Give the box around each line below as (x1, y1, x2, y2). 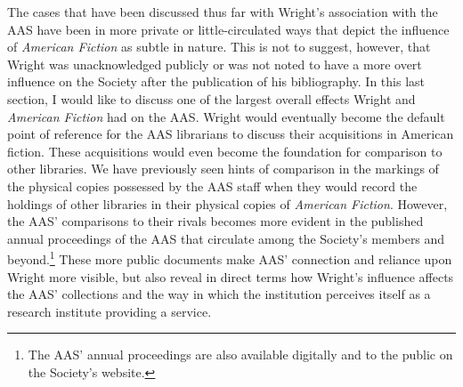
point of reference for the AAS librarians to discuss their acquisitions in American (7, 125, 454, 143)
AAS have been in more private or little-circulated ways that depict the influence (7, 20, 450, 38)
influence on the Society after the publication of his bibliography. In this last (7, 72, 425, 91)
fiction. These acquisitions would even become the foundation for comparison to (7, 141, 443, 160)
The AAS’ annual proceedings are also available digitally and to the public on (28, 345, 453, 364)
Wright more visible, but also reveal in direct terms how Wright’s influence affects (7, 267, 454, 286)
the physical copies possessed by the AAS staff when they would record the (7, 176, 418, 195)
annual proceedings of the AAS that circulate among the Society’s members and (7, 229, 445, 247)
